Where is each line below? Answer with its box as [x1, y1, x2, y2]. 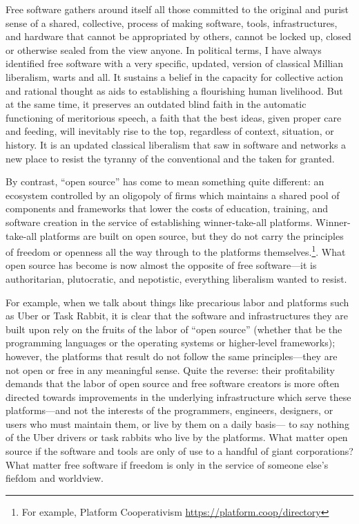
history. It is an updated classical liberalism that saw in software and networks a [6, 137, 347, 151]
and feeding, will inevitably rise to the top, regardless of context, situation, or [6, 124, 334, 138]
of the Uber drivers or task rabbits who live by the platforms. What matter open [6, 430, 348, 445]
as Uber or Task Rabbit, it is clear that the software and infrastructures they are [6, 308, 349, 323]
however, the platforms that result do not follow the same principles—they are [6, 348, 338, 363]
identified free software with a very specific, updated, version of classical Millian [6, 56, 343, 71]
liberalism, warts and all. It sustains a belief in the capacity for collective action [6, 69, 343, 84]
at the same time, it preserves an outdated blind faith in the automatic [6, 97, 307, 111]
